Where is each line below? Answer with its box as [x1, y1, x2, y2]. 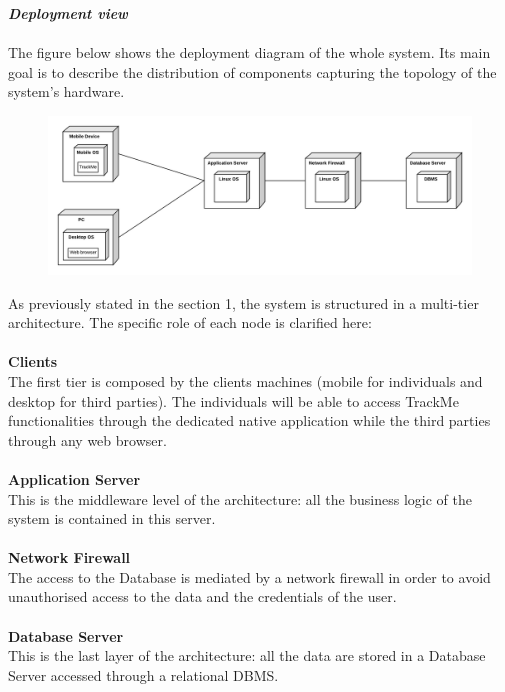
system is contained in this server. [8, 508, 216, 529]
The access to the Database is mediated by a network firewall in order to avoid [8, 566, 491, 587]
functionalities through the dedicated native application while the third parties [8, 410, 491, 431]
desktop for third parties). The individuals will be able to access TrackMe [8, 390, 459, 411]
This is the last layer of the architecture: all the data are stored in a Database [8, 645, 486, 666]
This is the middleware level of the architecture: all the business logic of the [8, 488, 473, 509]
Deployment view [8, 3, 128, 23]
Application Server [8, 468, 141, 489]
